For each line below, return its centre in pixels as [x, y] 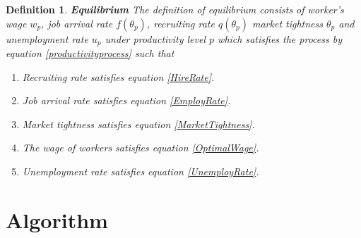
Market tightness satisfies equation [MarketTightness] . [138, 124]
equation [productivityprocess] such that [90, 53]
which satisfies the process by [280, 38]
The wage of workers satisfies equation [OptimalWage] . [141, 148]
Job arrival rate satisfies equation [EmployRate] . [126, 100]
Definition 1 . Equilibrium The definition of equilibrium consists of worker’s [175, 9]
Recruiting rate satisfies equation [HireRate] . [118, 76]
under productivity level [155, 38]
